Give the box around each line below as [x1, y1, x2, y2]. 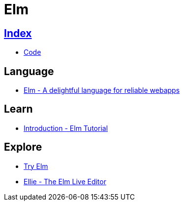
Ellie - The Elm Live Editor [24, 177, 106, 186]
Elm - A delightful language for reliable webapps [24, 86, 180, 95]
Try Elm [24, 162, 48, 170]
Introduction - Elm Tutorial [24, 123, 108, 132]
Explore [4, 141, 42, 154]
